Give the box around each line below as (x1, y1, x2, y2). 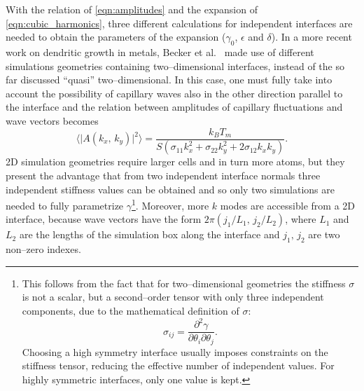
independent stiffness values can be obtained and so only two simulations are (6, 181, 335, 196)
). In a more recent (271, 29, 352, 44)
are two (308, 227, 340, 242)
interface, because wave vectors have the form (6, 212, 202, 226)
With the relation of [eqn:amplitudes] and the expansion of (6, 2, 258, 16)
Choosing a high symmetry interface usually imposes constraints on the (22, 344, 328, 359)
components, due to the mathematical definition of (22, 303, 239, 318)
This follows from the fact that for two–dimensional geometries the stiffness (22, 275, 346, 290)
